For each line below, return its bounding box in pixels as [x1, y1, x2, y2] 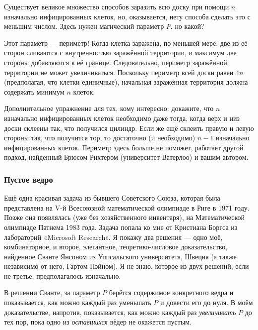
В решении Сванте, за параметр [4, 287, 100, 298]
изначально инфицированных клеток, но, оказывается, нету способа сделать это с [4, 11, 251, 21]
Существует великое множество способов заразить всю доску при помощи [4, 1, 229, 11]
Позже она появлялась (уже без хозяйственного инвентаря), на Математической [4, 212, 245, 222]
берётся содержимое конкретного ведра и [109, 287, 234, 298]
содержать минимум [4, 86, 64, 97]
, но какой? [170, 21, 204, 31]
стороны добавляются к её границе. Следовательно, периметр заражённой [4, 57, 227, 67]
